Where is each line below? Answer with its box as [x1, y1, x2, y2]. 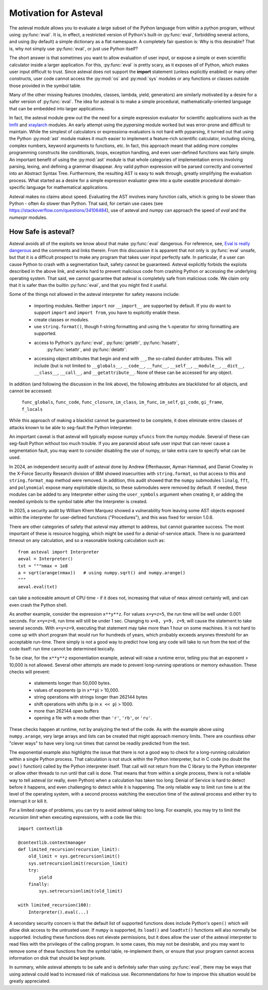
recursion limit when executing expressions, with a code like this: [9, 814, 142, 820]
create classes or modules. [34, 316, 89, 323]
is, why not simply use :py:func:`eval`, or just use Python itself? [9, 45, 138, 52]
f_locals [21, 406, 43, 412]
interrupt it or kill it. [9, 798, 48, 804]
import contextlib [18, 825, 63, 831]
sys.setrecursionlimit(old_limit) [39, 888, 123, 894]
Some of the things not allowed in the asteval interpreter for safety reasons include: [9, 291, 180, 297]
